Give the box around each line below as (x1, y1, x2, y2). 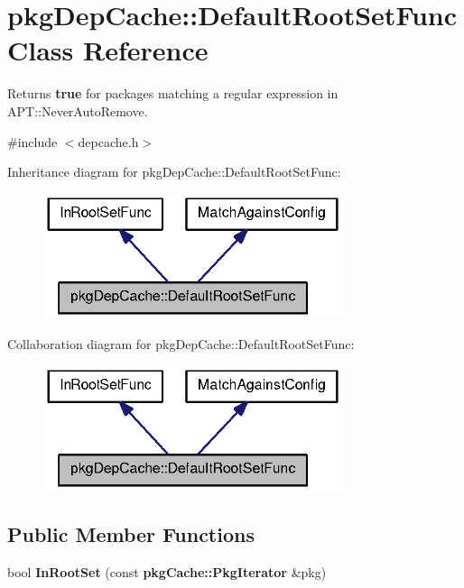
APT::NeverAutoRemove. (7, 101, 148, 120)
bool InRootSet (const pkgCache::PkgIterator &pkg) (7, 562, 327, 581)
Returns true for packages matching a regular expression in (7, 84, 339, 103)
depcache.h (78, 132, 139, 151)
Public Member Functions (7, 520, 255, 548)
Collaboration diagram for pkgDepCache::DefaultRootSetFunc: (7, 334, 355, 353)
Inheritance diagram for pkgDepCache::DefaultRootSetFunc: (7, 162, 341, 181)
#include (7, 132, 58, 151)
